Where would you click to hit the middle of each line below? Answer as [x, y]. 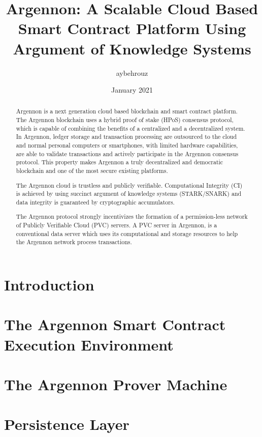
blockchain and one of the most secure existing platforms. [92, 171]
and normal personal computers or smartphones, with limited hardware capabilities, [127, 145]
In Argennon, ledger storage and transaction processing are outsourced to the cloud [126, 137]
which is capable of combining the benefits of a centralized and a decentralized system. [130, 128]
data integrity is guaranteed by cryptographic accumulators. [95, 202]
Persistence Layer [67, 424]
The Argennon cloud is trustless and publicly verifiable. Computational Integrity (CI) [129, 185]
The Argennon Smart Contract [115, 324]
